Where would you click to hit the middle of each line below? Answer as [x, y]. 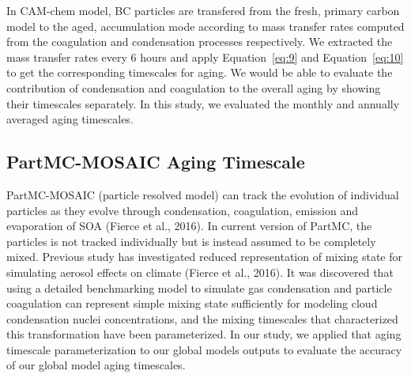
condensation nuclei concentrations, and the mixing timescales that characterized [202, 318]
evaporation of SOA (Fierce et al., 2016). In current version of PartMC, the [189, 226]
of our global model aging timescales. [96, 365]
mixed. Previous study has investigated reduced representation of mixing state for [204, 257]
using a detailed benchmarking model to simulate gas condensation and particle [199, 287]
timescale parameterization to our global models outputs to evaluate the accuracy [204, 349]
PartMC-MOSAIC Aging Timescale [156, 162]
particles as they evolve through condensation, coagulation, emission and [182, 210]
